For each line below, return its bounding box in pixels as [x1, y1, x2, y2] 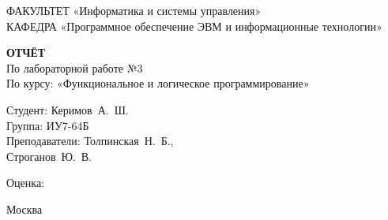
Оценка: [6, 174, 45, 191]
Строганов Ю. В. [6, 147, 92, 164]
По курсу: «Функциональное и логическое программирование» [6, 75, 310, 91]
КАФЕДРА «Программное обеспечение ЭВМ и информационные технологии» [6, 17, 382, 34]
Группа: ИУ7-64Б [6, 117, 89, 133]
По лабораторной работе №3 [6, 59, 143, 76]
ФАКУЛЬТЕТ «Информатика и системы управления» [6, 2, 262, 18]
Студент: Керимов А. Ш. [6, 101, 129, 117]
